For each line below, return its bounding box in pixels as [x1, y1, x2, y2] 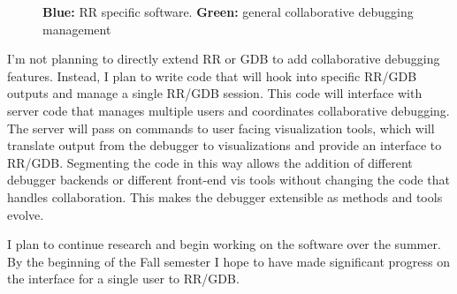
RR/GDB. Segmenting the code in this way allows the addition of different [7, 153, 413, 171]
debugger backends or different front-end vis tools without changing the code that [7, 170, 450, 189]
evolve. [7, 205, 44, 223]
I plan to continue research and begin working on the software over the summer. [7, 235, 441, 253]
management [42, 19, 111, 38]
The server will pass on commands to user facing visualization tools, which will [7, 118, 435, 137]
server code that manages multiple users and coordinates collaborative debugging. [7, 101, 450, 119]
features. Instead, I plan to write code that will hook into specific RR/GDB [7, 66, 417, 85]
